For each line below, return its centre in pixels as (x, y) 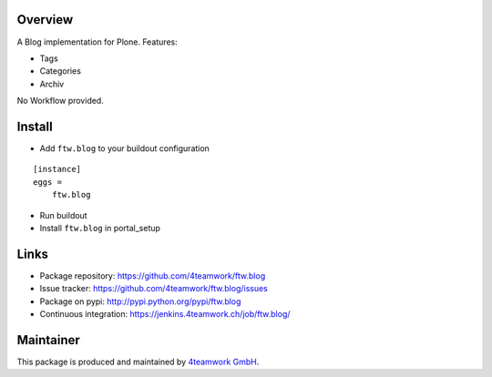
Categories (61, 71)
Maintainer (49, 340)
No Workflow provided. (60, 101)
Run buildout (63, 215)
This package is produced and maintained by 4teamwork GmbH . (138, 362)
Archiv (52, 84)
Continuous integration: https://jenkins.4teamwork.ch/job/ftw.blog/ (165, 314)
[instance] (57, 169)
